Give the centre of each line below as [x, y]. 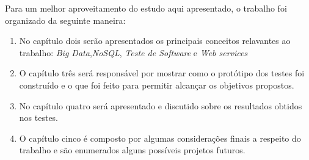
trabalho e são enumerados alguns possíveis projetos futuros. [132, 150]
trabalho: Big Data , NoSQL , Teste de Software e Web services [133, 52]
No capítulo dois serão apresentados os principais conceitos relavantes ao [155, 41]
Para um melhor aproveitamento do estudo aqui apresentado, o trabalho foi [146, 8]
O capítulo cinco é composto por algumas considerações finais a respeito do [160, 138]
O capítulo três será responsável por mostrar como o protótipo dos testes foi [162, 73]
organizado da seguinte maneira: [65, 20]
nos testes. [39, 118]
